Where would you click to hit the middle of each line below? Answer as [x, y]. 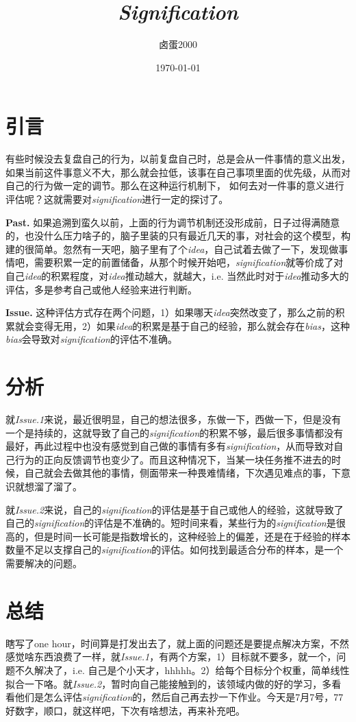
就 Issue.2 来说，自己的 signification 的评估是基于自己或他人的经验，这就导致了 [175, 509]
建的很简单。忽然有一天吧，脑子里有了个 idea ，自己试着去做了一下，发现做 [172, 249]
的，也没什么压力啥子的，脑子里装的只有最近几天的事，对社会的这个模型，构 [178, 236]
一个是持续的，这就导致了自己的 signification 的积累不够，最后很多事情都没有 [175, 432]
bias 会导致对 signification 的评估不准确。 [91, 339]
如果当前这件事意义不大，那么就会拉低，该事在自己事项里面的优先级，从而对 [178, 172]
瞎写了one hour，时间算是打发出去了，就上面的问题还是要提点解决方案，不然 [177, 643]
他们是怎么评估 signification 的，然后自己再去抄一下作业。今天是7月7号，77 [179, 697]
